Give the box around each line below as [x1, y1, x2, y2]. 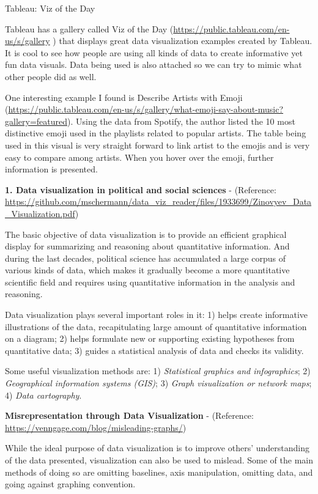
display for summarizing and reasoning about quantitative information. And [5, 240, 290, 253]
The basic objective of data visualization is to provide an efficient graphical [5, 227, 287, 240]
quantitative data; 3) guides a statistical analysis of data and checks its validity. [5, 344, 304, 356]
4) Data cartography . [5, 388, 82, 401]
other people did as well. [5, 70, 97, 83]
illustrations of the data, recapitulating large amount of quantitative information [5, 320, 307, 333]
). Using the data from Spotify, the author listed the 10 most [67, 114, 295, 127]
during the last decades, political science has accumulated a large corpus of [5, 251, 286, 264]
